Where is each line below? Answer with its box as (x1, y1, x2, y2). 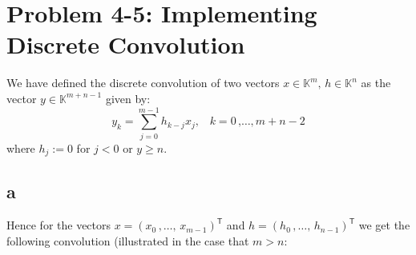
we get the (358, 217, 410, 233)
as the (361, 74, 391, 91)
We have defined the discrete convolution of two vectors (6, 74, 280, 91)
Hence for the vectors (6, 217, 111, 233)
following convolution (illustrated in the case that (6, 232, 249, 249)
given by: (105, 90, 151, 106)
